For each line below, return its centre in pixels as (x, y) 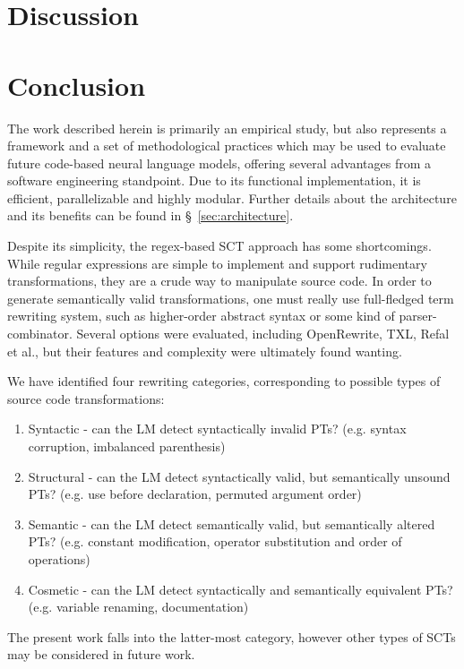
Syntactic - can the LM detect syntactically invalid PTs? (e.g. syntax (217, 429)
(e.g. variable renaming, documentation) (138, 607)
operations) (59, 558)
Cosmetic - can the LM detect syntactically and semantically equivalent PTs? (241, 589)
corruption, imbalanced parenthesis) (127, 446)
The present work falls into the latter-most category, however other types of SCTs (232, 636)
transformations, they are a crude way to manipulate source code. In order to (219, 281)
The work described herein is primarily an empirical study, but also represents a (227, 128)
